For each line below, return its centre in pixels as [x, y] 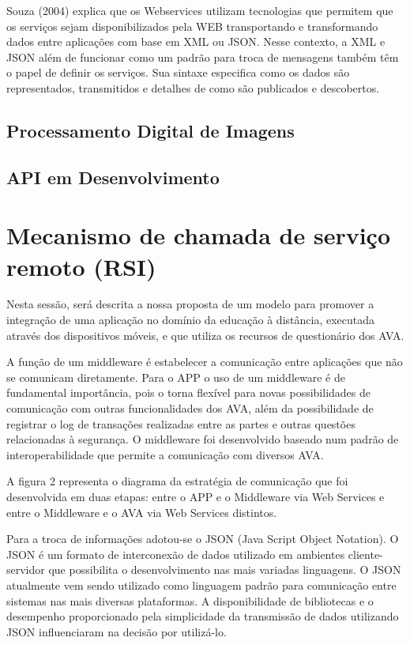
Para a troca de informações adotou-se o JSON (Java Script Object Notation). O [203, 539]
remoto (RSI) [81, 266]
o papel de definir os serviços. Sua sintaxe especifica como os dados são [178, 72]
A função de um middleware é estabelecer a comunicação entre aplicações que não [205, 362]
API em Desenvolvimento [113, 177]
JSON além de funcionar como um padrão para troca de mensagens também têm [203, 57]
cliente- [365, 554]
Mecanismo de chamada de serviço [198, 235]
